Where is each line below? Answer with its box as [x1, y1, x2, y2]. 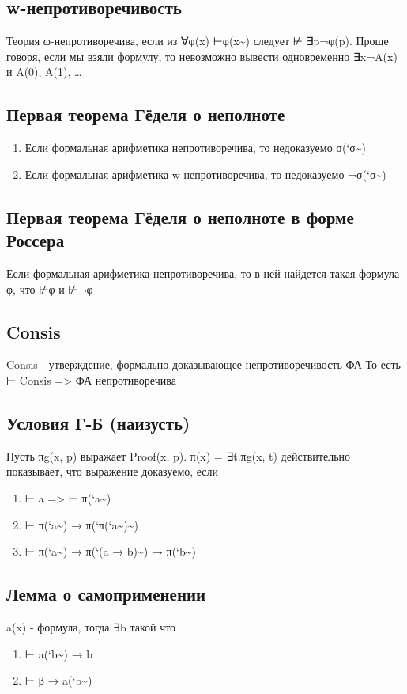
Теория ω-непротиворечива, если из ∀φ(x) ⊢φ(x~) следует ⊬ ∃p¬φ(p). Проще [6, 32, 389, 49]
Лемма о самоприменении [6, 582, 206, 606]
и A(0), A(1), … [6, 63, 82, 80]
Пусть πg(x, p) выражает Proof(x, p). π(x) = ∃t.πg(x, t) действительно [6, 447, 351, 464]
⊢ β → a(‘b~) [24, 672, 92, 688]
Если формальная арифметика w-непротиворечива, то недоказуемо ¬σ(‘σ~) [24, 165, 386, 182]
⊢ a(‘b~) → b [24, 645, 93, 662]
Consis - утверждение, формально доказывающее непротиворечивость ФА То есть [6, 356, 401, 373]
